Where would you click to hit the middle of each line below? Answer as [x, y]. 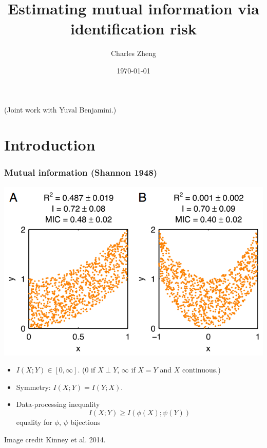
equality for [34, 422]
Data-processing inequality [58, 404]
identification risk [133, 29]
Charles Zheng [133, 53]
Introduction [50, 145]
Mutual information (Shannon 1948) [81, 172]
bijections [85, 422]
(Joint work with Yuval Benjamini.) [60, 109]
